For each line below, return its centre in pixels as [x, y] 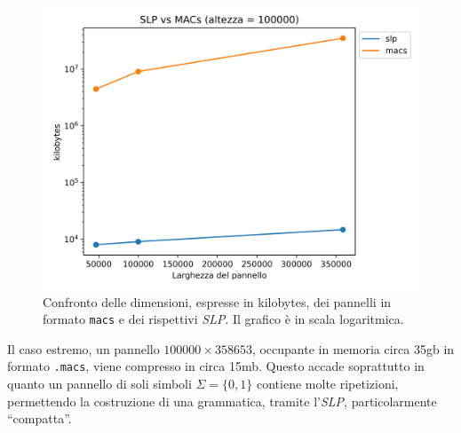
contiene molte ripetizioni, [328, 384]
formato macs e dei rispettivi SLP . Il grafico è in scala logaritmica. [223, 319]
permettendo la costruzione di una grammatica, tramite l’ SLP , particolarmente [222, 401]
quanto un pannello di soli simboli [99, 384]
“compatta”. [40, 418]
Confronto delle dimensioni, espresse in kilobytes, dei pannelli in [217, 301]
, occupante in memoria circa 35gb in [353, 348]
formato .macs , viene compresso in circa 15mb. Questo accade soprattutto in [216, 366]
